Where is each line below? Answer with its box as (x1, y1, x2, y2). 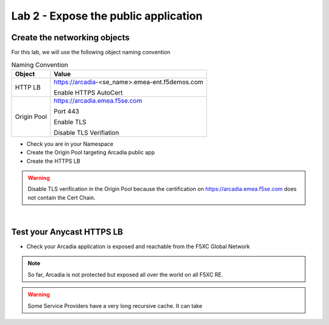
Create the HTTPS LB (26, 157, 80, 165)
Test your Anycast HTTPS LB (11, 226, 123, 237)
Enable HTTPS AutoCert (54, 88, 123, 97)
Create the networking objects (11, 32, 130, 43)
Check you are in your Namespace (26, 140, 114, 148)
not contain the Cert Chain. (27, 194, 96, 201)
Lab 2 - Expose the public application (11, 9, 203, 23)
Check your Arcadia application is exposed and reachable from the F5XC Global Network (26, 243, 250, 250)
